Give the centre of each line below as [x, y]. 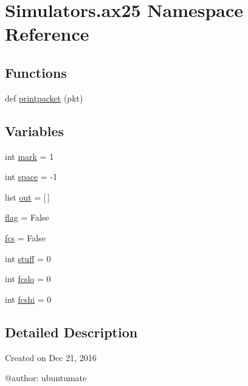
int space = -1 [31, 177]
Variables [35, 130]
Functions [36, 72]
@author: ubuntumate [46, 378]
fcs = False [25, 237]
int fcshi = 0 [28, 299]
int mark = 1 [29, 156]
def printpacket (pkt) [44, 98]
